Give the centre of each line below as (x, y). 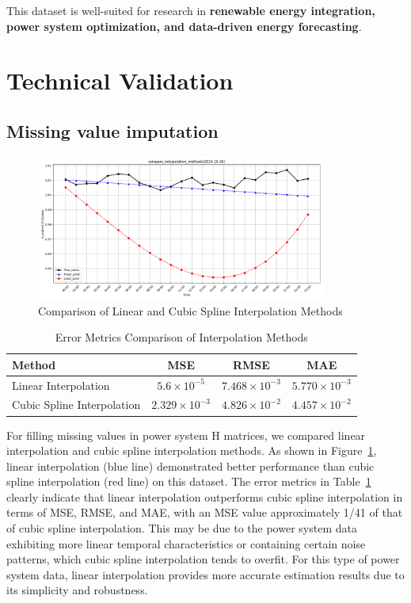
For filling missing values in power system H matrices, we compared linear (186, 435)
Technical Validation (120, 80)
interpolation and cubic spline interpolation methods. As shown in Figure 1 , (192, 450)
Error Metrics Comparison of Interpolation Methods (181, 337)
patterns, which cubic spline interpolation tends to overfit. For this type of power (203, 559)
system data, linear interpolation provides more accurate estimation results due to (205, 574)
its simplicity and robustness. (77, 590)
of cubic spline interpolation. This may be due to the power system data (182, 528)
